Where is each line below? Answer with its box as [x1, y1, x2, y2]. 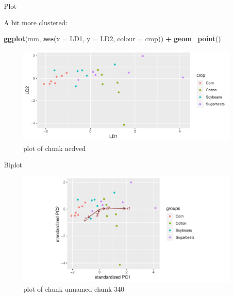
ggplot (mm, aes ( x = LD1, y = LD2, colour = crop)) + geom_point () [4, 33, 221, 44]
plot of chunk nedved [23, 143, 86, 153]
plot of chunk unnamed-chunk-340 [23, 283, 125, 294]
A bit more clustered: [4, 17, 67, 27]
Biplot [4, 159, 22, 169]
